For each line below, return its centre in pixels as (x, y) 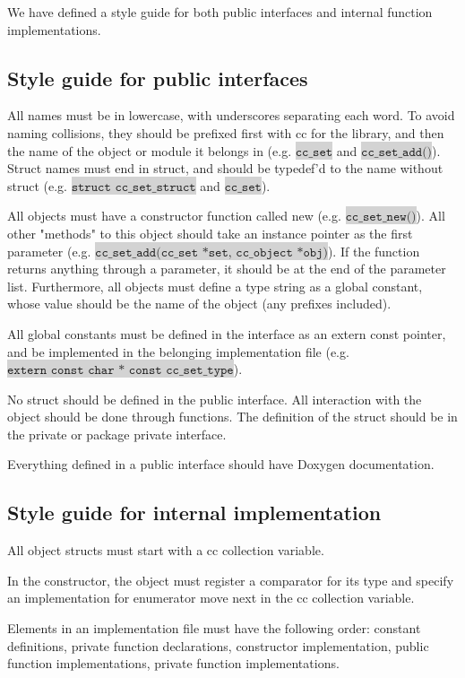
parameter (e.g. (49, 251)
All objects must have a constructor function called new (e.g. (174, 216)
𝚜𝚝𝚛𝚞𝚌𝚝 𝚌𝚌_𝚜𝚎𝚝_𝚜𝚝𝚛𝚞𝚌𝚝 (133, 187)
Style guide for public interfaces (158, 78)
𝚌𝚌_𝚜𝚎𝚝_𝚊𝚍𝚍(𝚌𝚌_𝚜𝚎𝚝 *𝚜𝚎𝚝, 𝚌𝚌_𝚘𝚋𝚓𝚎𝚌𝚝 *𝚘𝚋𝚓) (211, 252)
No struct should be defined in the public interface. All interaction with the (215, 399)
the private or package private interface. (117, 434)
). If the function (374, 251)
